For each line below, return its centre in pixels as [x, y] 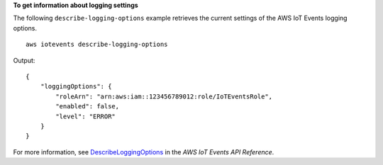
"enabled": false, [88, 107]
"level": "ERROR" [86, 116]
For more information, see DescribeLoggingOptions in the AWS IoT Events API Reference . [144, 152]
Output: [24, 60]
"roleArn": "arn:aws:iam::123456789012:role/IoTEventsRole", [164, 96]
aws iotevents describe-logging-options [97, 45]
